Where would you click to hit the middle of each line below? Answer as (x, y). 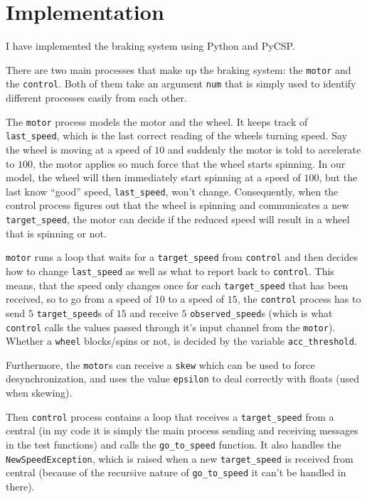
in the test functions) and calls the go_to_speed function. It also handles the (174, 444)
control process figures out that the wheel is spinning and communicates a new (177, 205)
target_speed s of (75, 312)
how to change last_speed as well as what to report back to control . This (170, 270)
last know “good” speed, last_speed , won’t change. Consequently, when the (172, 191)
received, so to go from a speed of (79, 299)
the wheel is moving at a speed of (79, 149)
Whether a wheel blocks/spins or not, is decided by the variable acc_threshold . (181, 341)
